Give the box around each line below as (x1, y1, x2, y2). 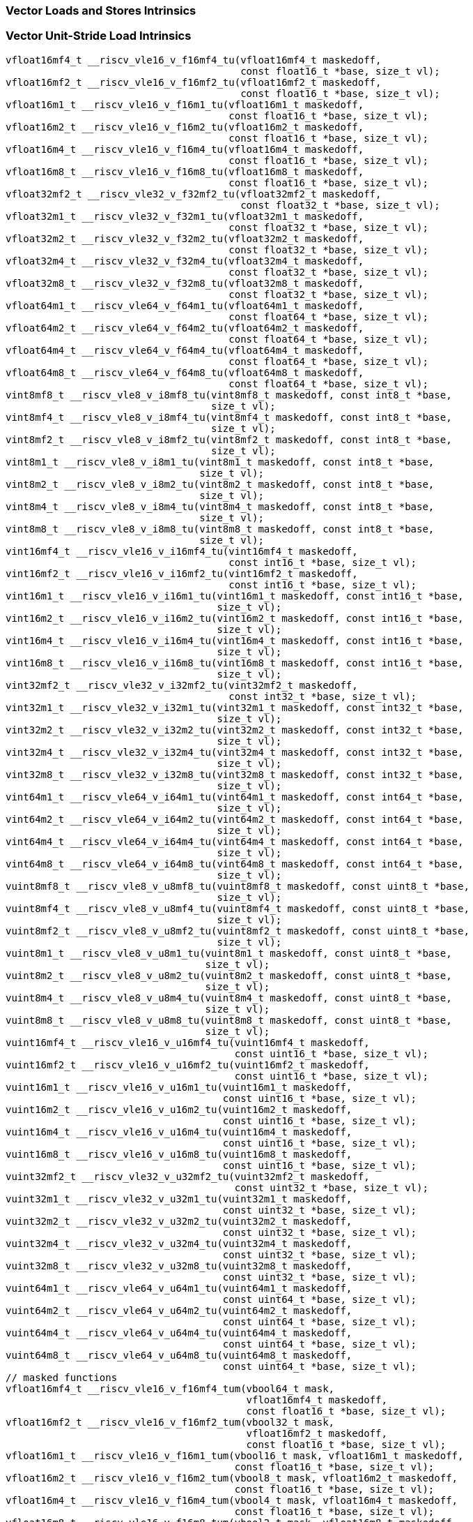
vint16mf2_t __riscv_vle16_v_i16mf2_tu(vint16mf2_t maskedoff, (6, 567, 358, 579)
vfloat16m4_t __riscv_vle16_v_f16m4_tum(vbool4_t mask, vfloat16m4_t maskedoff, (6, 1494, 458, 1506)
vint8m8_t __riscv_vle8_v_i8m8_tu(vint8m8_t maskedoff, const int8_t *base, (6, 523, 435, 535)
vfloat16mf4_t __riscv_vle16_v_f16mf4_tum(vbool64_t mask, (6, 1382, 335, 1394)
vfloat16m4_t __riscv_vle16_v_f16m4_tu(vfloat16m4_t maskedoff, (6, 143, 364, 155)
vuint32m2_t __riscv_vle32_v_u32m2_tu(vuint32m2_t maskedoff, (6, 1215, 352, 1227)
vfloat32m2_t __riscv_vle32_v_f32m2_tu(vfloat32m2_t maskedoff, (6, 232, 364, 244)
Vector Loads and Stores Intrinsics (6, 3, 196, 17)
